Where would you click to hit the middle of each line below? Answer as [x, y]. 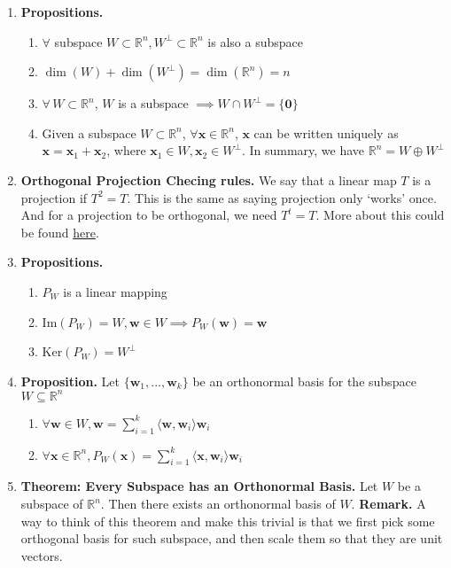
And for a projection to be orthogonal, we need [149, 215]
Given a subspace [89, 132]
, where [126, 150]
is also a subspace [255, 41]
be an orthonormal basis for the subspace [304, 381]
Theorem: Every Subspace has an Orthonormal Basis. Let [199, 486]
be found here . [60, 232]
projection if [54, 197]
